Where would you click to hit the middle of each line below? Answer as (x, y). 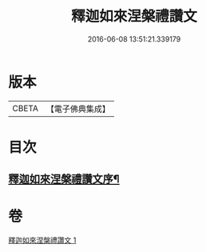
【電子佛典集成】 (78, 109)
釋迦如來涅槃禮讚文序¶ (64, 180)
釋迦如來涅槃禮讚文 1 (42, 240)
